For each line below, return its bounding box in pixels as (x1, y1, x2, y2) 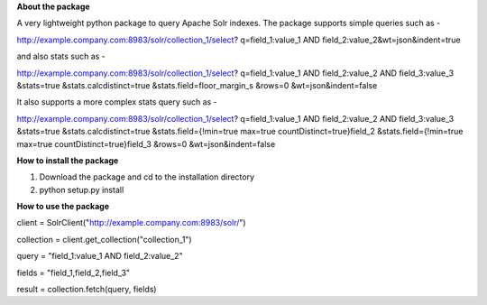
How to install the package (16, 154, 119, 166)
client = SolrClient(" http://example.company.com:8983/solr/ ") (16, 217, 247, 228)
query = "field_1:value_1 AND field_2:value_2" (16, 251, 184, 262)
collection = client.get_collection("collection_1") (16, 234, 193, 245)
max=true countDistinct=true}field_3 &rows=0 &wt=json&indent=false (16, 138, 276, 149)
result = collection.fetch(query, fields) (16, 284, 157, 295)
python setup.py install (39, 184, 124, 195)
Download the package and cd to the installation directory (39, 171, 255, 182)
